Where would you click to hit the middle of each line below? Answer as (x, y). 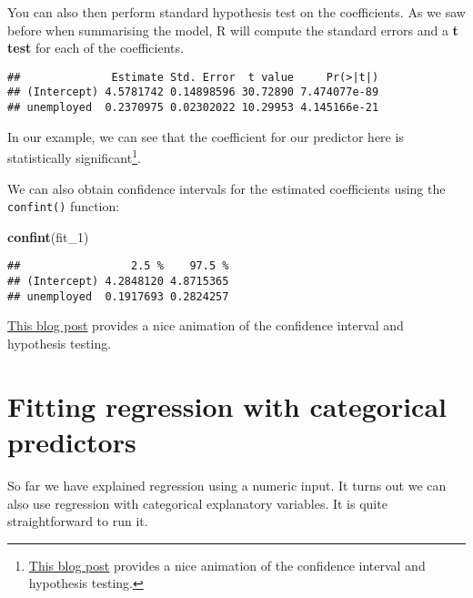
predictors (72, 441)
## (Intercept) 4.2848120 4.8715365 (118, 282)
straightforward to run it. (78, 521)
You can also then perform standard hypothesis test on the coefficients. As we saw (236, 12)
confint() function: (64, 206)
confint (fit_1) (48, 236)
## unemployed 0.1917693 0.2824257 (118, 296)
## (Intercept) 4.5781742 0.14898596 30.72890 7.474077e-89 (193, 92)
